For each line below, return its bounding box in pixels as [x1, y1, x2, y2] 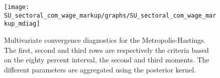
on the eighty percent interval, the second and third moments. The [4, 54, 209, 65]
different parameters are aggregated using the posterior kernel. [4, 64, 196, 74]
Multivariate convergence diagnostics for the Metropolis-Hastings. [4, 34, 206, 45]
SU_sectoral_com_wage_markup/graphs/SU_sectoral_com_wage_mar [4, 12, 216, 19]
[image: [4, 4, 30, 11]
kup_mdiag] [4, 20, 40, 28]
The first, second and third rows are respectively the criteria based [4, 44, 209, 55]
